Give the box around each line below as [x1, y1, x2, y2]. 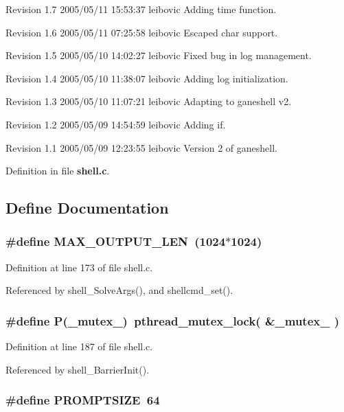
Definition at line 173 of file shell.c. [5, 260, 153, 274]
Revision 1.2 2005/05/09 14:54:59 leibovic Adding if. [5, 117, 226, 131]
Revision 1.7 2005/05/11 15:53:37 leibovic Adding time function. [5, 2, 277, 16]
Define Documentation [5, 197, 169, 218]
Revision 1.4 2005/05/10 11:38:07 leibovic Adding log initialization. [5, 71, 288, 85]
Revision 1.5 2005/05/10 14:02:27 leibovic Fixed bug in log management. [5, 48, 312, 62]
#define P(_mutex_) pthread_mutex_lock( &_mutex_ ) [5, 312, 340, 329]
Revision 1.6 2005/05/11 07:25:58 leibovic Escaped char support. [5, 25, 278, 39]
